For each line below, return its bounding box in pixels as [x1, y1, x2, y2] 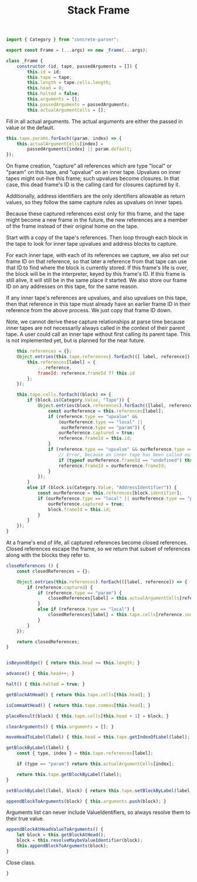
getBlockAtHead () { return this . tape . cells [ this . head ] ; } [6, 691, 151, 697]
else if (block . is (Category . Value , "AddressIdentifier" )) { [27, 485, 177, 491]
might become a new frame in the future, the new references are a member [6, 216, 188, 223]
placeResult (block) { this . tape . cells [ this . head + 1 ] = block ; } [6, 713, 169, 719]
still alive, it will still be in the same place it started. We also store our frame [6, 277, 188, 284]
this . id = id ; [27, 69, 62, 75]
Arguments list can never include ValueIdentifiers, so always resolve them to [6, 809, 191, 816]
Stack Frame [67, 4, 130, 17]
